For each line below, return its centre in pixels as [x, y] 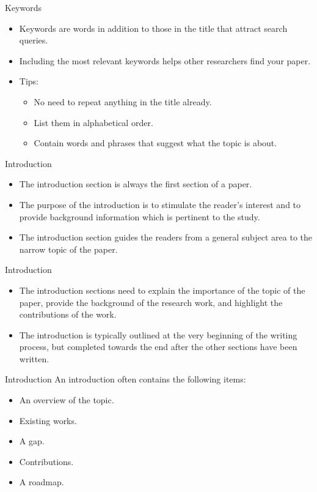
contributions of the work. [68, 314]
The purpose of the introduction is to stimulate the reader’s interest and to [160, 204]
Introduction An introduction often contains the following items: [126, 379]
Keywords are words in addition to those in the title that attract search [153, 28]
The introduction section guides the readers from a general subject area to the [166, 237]
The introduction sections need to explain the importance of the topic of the [162, 290]
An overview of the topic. [67, 400]
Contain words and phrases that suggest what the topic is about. [155, 143]
